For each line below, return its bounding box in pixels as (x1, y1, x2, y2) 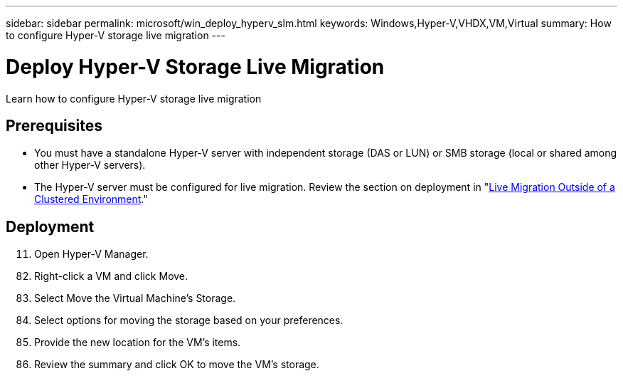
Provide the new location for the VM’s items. (34, 336, 241, 349)
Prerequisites (6, 116, 102, 135)
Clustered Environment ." (34, 193, 148, 206)
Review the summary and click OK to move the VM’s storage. (34, 358, 319, 371)
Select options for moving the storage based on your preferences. (34, 314, 344, 327)
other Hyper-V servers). (34, 159, 146, 172)
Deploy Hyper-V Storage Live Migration (6, 54, 385, 79)
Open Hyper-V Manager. (34, 248, 149, 261)
